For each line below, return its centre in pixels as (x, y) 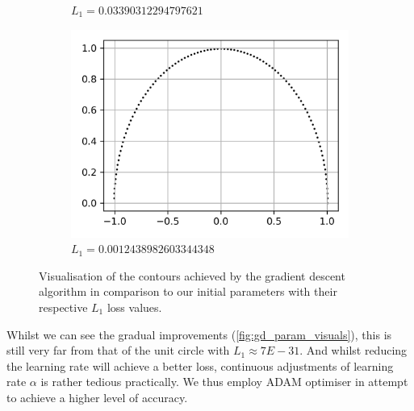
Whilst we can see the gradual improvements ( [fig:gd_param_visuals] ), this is (199, 334)
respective (63, 307)
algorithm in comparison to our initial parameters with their (188, 291)
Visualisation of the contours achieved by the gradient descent (192, 275)
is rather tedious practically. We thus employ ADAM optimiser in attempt (224, 382)
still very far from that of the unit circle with (118, 350)
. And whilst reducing (353, 350)
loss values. (134, 307)
